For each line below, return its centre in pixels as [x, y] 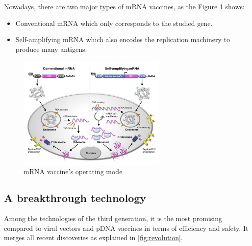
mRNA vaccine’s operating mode [73, 171]
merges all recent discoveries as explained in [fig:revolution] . [93, 237]
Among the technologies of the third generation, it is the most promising [113, 218]
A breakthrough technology [75, 198]
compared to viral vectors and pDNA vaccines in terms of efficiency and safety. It [126, 228]
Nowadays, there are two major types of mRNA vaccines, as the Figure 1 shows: [124, 6]
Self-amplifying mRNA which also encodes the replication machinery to [123, 39]
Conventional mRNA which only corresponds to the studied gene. [114, 23]
